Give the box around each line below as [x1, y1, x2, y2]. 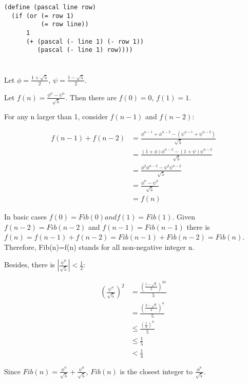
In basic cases [4, 211, 47, 222]
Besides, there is [4, 259, 55, 270]
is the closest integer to [120, 366, 193, 376]
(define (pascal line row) [4, 4, 96, 11]
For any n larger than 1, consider [4, 111, 108, 122]
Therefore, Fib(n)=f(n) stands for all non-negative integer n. [4, 241, 195, 252]
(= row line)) [41, 21, 89, 28]
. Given [172, 211, 195, 222]
